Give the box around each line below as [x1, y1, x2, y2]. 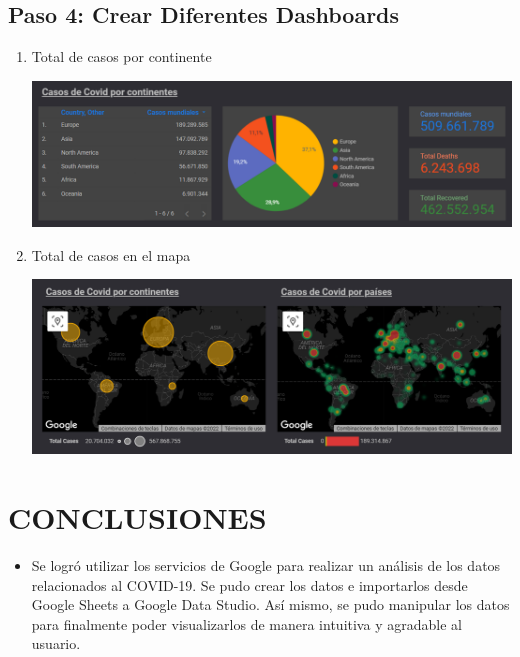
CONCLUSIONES [8, 496, 267, 537]
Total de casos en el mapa [31, 244, 191, 265]
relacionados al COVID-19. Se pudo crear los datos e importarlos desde [31, 574, 468, 595]
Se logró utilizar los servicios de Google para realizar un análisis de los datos [31, 554, 501, 575]
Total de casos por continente [31, 46, 212, 67]
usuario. [31, 633, 81, 654]
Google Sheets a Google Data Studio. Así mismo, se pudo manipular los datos [31, 594, 510, 615]
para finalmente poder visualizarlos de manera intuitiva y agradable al [31, 613, 462, 634]
